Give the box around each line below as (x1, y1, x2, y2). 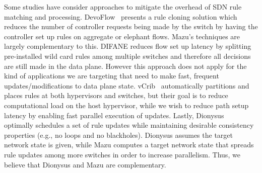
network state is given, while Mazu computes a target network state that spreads (4, 139, 254, 150)
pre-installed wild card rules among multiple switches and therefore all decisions (4, 50, 251, 61)
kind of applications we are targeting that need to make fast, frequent (4, 70, 219, 81)
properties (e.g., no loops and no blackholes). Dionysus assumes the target (4, 129, 233, 140)
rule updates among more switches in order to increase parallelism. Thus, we (4, 149, 240, 159)
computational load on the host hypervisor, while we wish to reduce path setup (4, 100, 249, 110)
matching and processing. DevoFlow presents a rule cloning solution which (4, 11, 237, 22)
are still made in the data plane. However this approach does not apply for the (4, 60, 247, 71)
